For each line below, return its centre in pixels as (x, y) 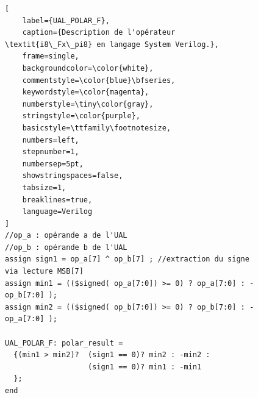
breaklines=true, (57, 200)
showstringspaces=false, (73, 176)
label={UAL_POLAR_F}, (66, 20)
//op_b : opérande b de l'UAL (66, 247)
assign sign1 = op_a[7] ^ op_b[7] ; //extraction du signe (127, 259)
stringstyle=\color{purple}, (81, 116)
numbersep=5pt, (53, 164)
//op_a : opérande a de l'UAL (66, 236)
